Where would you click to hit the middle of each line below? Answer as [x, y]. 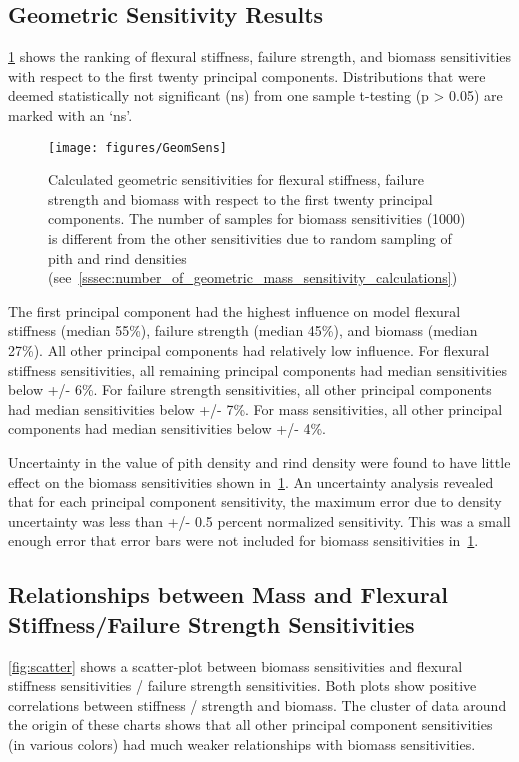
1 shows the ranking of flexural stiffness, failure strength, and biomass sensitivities [260, 56]
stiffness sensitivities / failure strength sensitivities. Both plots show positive [242, 685]
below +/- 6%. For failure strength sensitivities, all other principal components [250, 389]
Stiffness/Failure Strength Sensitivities [211, 623]
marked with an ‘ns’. [70, 114]
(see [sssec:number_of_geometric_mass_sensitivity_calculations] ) [253, 277]
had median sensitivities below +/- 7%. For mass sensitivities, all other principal [255, 408]
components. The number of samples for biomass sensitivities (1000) [257, 218]
